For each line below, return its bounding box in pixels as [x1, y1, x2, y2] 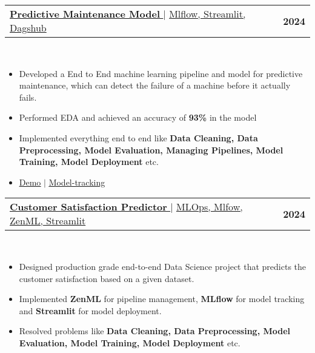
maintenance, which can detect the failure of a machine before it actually [19, 79, 291, 92]
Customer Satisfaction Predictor [10, 200, 167, 214]
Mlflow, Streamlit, [169, 7, 246, 21]
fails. [19, 90, 37, 103]
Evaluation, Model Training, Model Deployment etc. [19, 336, 240, 349]
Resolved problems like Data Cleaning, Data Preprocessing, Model [19, 324, 291, 337]
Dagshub [10, 21, 47, 35]
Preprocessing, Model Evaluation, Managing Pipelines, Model [19, 143, 283, 156]
